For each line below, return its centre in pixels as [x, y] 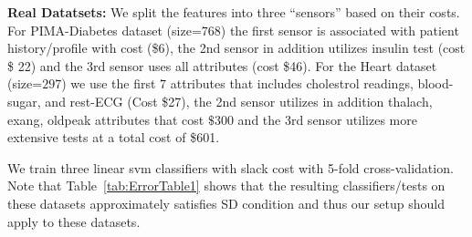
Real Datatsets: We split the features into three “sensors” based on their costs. [234, 12]
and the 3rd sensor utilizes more [327, 119]
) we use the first [109, 83]
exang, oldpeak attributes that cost [106, 119]
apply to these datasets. [74, 221]
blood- [435, 83]
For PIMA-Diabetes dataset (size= [105, 30]
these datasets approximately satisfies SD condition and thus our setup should [226, 203]
